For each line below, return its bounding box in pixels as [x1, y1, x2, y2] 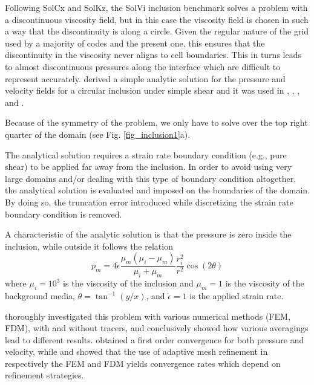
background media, [5, 289, 75, 302]
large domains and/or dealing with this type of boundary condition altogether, [5, 172, 296, 184]
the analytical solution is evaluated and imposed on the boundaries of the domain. [5, 184, 310, 196]
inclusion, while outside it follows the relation [5, 239, 173, 252]
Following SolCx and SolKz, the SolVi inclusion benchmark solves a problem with [5, 1, 308, 13]
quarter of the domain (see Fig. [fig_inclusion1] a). [5, 128, 191, 140]
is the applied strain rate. [189, 289, 284, 302]
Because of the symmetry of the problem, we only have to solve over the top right [5, 116, 308, 129]
